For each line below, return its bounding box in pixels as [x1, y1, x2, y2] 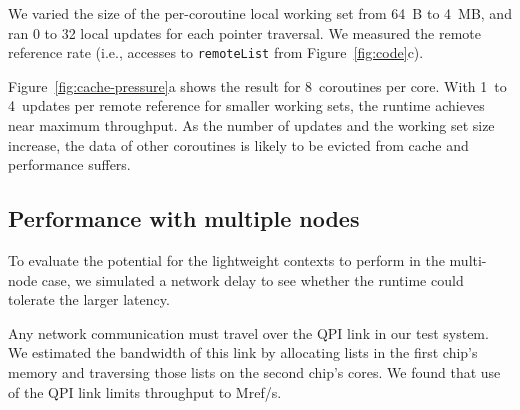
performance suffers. [8, 154, 131, 175]
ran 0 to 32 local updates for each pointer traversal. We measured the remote [8, 22, 481, 43]
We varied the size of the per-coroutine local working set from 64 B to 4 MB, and [8, 3, 512, 23]
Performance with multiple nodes [8, 203, 360, 234]
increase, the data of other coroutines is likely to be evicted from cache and [8, 134, 469, 155]
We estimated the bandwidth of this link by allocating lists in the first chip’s [8, 342, 478, 363]
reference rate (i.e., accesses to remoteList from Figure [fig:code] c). [8, 42, 424, 63]
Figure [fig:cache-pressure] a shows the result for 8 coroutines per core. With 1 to [8, 75, 507, 96]
